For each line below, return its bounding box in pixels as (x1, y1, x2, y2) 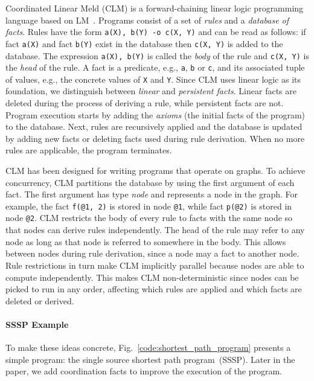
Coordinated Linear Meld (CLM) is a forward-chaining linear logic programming (5, 2, 304, 14)
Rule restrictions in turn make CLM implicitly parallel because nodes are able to (5, 258, 304, 271)
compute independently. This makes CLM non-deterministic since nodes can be (5, 271, 299, 283)
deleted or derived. (5, 294, 74, 307)
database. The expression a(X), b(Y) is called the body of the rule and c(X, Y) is (5, 49, 309, 62)
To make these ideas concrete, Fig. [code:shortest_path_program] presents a (5, 341, 291, 354)
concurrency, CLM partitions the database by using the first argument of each (5, 176, 295, 188)
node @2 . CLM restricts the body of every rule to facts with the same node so (5, 211, 293, 224)
